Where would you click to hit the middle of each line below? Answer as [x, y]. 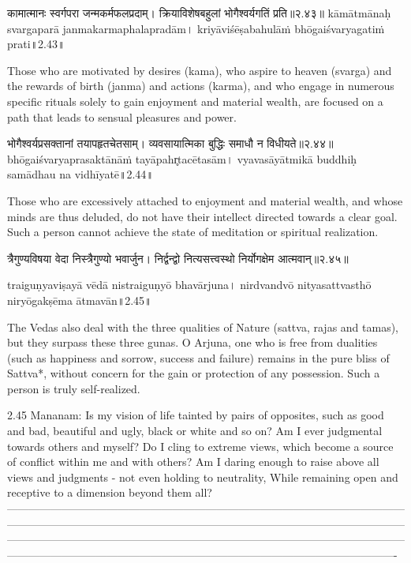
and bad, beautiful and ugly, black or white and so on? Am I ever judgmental [195, 431]
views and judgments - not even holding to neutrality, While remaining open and [203, 477]
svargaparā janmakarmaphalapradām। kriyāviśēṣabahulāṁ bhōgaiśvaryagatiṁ [196, 28]
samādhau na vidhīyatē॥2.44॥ [80, 174]
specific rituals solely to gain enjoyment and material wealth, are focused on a [195, 101]
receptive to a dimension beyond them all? [110, 492]
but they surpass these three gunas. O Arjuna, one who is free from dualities [192, 342]
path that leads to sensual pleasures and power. [122, 116]
